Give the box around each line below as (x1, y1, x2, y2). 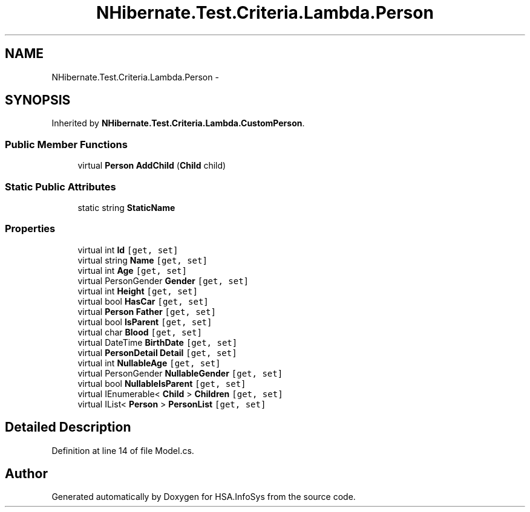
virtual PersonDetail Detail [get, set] (77, 347, 237, 358)
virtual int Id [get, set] (77, 244, 178, 255)
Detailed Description (5, 420, 131, 435)
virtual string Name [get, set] (77, 254, 208, 265)
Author (5, 465, 48, 481)
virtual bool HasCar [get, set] (77, 296, 209, 306)
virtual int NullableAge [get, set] (77, 357, 221, 368)
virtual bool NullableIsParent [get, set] (77, 378, 246, 389)
